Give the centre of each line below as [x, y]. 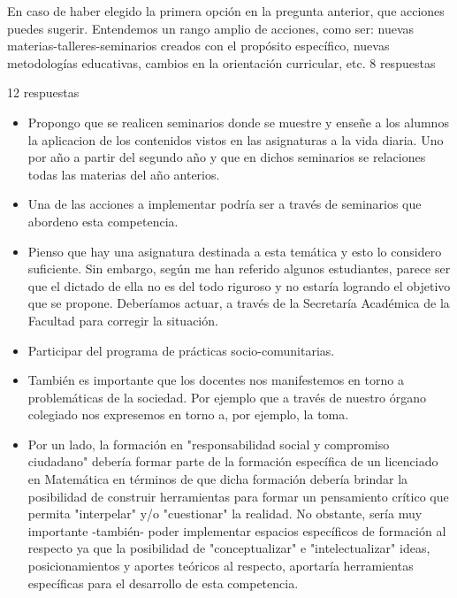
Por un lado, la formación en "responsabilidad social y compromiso [209, 444]
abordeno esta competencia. [103, 221]
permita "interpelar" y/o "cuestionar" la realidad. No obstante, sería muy [225, 514]
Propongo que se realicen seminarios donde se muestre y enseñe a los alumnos [238, 122]
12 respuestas [43, 92]
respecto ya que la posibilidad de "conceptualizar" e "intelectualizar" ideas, [229, 548]
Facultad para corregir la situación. [123, 320]
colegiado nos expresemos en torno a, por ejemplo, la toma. [188, 414]
